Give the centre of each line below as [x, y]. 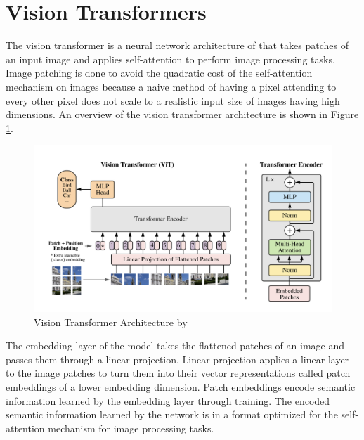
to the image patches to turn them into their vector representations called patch [178, 373]
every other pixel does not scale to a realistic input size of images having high [173, 100]
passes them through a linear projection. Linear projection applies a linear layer [177, 359]
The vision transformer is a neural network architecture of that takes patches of [177, 45]
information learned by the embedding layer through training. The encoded [168, 400]
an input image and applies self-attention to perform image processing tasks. [170, 59]
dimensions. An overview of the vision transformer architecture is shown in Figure [182, 114]
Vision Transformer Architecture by [111, 322]
